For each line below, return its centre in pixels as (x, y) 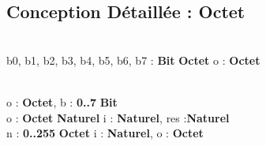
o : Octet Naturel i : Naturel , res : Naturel (118, 117)
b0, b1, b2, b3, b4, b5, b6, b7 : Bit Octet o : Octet (133, 60)
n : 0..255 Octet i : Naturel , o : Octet (105, 133)
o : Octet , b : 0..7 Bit (62, 101)
